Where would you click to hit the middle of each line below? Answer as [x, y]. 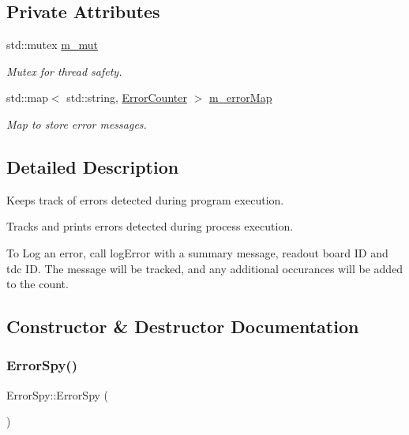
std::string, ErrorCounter [127, 97]
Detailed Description [93, 166]
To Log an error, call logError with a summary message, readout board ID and [197, 252]
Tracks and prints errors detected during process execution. [150, 226]
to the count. [38, 284]
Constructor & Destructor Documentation [183, 326]
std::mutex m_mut [52, 45]
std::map [27, 97]
